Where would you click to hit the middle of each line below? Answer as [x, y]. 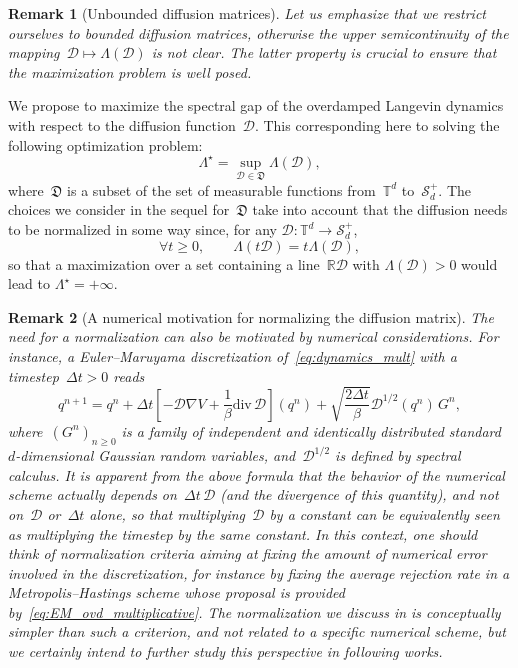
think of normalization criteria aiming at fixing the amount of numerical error [247, 553]
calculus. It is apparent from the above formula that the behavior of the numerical [256, 474]
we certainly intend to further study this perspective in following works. [225, 651]
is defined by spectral [398, 455]
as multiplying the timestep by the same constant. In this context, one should [243, 533]
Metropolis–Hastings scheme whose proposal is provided [176, 592]
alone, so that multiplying [167, 513]
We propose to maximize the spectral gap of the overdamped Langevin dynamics [256, 105]
